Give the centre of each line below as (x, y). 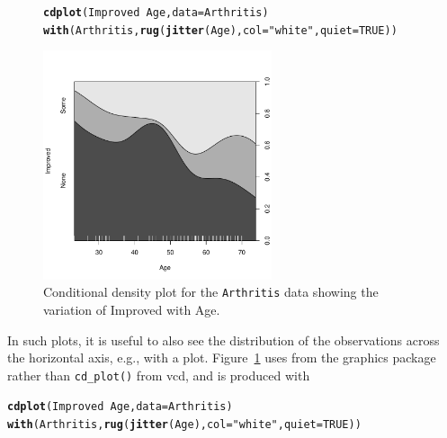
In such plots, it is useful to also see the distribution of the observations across (223, 340)
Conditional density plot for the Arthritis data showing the (211, 292)
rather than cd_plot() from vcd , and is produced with (159, 375)
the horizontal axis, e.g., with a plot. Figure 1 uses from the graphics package (222, 358)
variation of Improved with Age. (132, 309)
